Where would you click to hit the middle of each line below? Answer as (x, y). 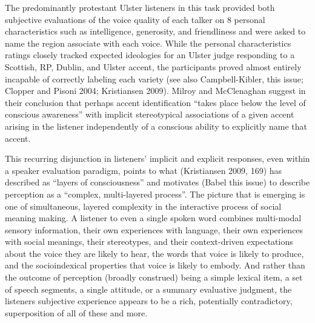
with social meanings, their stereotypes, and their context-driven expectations (149, 241)
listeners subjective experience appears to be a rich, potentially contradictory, (149, 301)
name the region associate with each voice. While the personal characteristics (148, 43)
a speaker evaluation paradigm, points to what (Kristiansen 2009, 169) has (144, 170)
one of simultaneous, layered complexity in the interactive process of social (143, 206)
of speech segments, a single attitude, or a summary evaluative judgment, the (148, 289)
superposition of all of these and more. (76, 312)
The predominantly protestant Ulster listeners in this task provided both (140, 7)
